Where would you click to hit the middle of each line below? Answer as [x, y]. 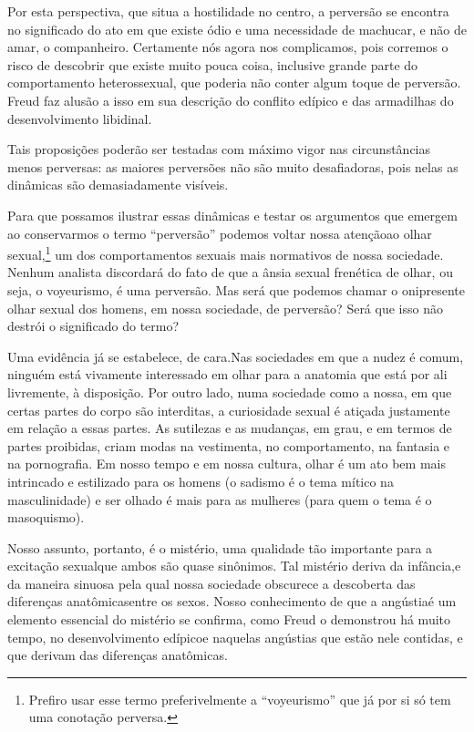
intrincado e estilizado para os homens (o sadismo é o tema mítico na [201, 481]
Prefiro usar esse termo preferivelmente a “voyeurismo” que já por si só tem [240, 699]
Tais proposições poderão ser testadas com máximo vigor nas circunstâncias [219, 149]
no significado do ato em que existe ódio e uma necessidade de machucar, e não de [237, 29]
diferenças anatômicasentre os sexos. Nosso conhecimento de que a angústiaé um [232, 601]
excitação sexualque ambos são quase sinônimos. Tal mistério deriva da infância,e [234, 566]
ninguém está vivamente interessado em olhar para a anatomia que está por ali [227, 374]
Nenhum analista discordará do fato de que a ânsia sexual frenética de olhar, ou [230, 272]
